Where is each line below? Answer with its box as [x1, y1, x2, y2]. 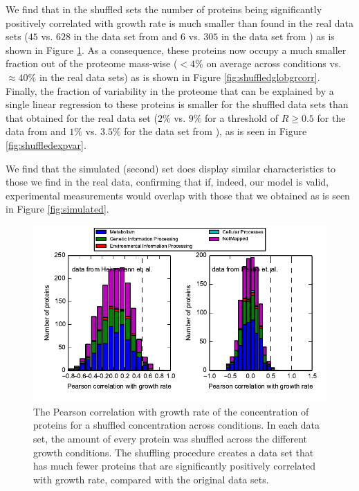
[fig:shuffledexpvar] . [6, 137, 86, 152]
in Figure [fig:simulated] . [6, 202, 109, 216]
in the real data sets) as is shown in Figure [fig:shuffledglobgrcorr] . [39, 69, 320, 84]
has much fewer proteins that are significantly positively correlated [33, 458, 316, 473]
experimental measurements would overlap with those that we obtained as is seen [6, 188, 350, 202]
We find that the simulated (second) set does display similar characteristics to [6, 161, 336, 175]
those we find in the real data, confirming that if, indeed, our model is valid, [6, 175, 329, 189]
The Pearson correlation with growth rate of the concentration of [33, 404, 309, 418]
